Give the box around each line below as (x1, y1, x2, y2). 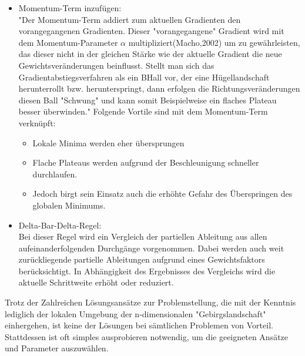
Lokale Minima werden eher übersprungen (32, 136, 185, 149)
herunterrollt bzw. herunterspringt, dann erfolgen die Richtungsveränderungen (18, 82, 300, 95)
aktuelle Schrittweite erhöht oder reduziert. (18, 276, 174, 288)
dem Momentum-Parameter (18, 36, 118, 48)
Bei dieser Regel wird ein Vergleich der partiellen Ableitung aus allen (18, 230, 267, 243)
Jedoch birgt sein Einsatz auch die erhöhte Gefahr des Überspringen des (32, 187, 293, 200)
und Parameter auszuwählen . (5, 342, 109, 354)
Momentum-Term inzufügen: (18, 2, 122, 14)
